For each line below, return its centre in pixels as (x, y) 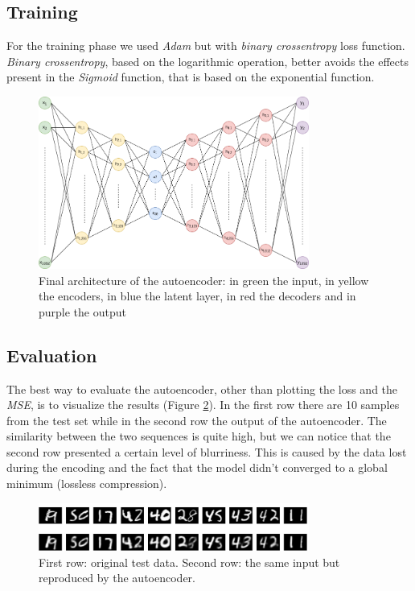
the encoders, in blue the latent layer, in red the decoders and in (197, 296)
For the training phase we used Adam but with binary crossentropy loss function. (206, 45)
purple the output (82, 311)
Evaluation (52, 355)
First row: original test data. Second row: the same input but (189, 562)
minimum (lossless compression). (87, 484)
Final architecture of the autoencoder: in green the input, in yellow (204, 280)
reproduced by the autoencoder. (117, 578)
